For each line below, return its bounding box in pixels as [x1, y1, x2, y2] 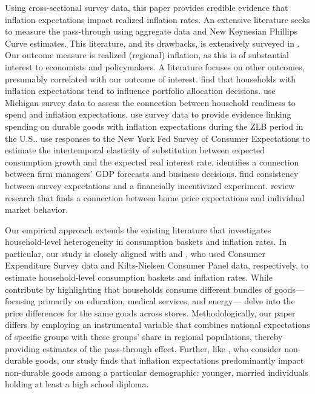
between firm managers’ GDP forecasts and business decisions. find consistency [5, 167, 299, 180]
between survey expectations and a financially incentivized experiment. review [5, 179, 295, 192]
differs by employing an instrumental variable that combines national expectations [5, 318, 310, 331]
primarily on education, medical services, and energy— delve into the [38, 295, 295, 307]
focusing [5, 295, 35, 307]
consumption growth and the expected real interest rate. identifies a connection [5, 155, 299, 168]
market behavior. [5, 203, 68, 216]
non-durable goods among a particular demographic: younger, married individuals [5, 366, 309, 378]
